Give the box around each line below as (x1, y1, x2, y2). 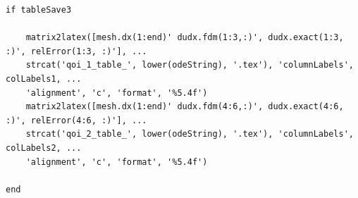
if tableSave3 (6, 5, 72, 15)
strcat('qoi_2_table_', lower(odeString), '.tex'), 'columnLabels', (25, 129, 354, 140)
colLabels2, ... (6, 142, 82, 153)
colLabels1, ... (6, 73, 82, 84)
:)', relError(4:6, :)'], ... (6, 115, 147, 125)
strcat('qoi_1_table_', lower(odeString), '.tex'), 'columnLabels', (25, 60, 354, 70)
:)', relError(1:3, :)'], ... (6, 46, 147, 56)
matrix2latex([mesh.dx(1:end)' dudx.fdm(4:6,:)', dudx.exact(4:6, (25, 101, 344, 112)
